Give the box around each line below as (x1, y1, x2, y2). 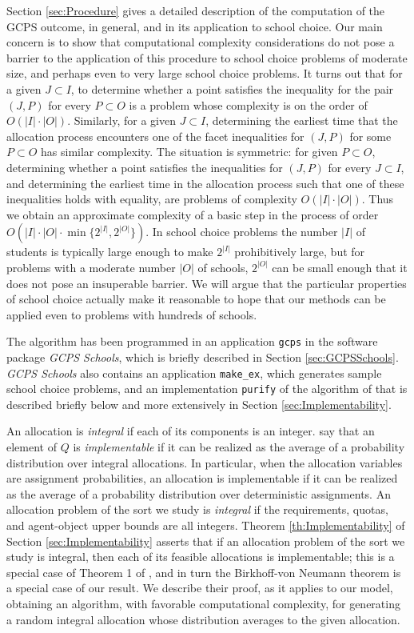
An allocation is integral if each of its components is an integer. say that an (6, 423, 375, 439)
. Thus (361, 190, 394, 207)
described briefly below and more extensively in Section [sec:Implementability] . (6, 395, 392, 412)
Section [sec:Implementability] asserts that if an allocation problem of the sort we (6, 532, 405, 549)
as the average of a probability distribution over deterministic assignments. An (6, 485, 391, 502)
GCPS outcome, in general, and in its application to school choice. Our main (6, 18, 383, 34)
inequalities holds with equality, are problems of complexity (6, 190, 297, 207)
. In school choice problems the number (145, 223, 338, 240)
